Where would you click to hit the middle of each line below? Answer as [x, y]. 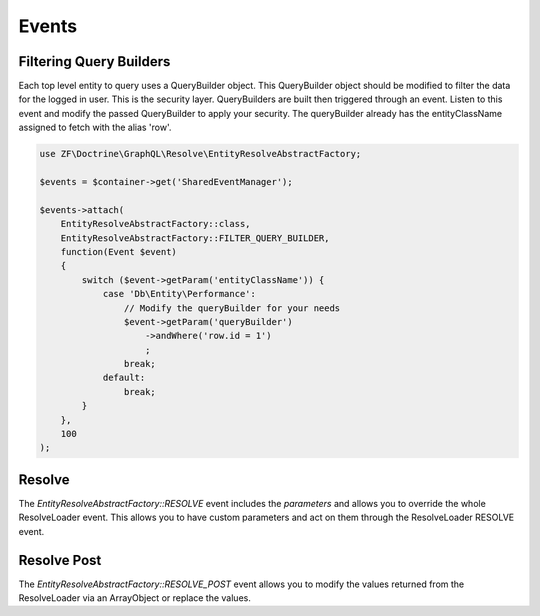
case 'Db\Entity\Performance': [179, 294]
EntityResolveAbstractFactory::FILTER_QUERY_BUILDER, [195, 238]
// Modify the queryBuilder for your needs [232, 308]
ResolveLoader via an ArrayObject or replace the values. [135, 598]
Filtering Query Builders [94, 61]
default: [124, 378]
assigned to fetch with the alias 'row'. [95, 127]
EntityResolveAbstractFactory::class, [155, 224]
